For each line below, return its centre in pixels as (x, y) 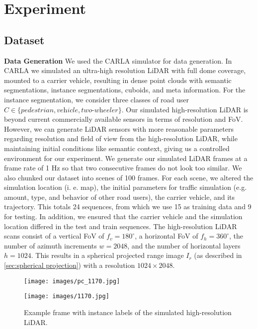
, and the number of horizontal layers (184, 245)
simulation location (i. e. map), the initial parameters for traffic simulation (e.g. (126, 187)
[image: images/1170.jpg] (67, 296)
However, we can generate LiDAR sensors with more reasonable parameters (119, 128)
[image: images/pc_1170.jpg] (72, 281)
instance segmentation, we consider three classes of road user (97, 99)
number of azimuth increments (50, 245)
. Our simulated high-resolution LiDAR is (185, 109)
